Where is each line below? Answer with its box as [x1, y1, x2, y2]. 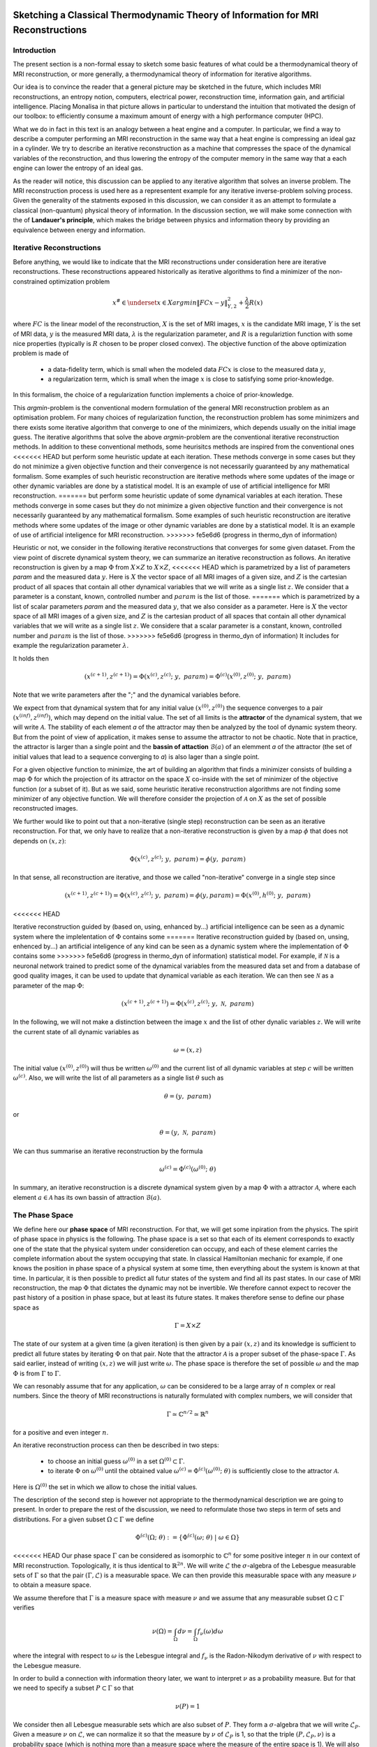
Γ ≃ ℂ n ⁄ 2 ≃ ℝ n [166, 1409, 209, 1418]
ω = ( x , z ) [173, 1045, 202, 1054]
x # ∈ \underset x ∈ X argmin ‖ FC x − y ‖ [112, 297, 228, 307]
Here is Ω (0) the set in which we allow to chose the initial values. [13, 1481, 198, 1491]
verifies [13, 1604, 35, 1612]
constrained [13, 277, 48, 286]
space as [13, 1303, 40, 1312]
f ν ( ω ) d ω [197, 1628, 223, 1637]
